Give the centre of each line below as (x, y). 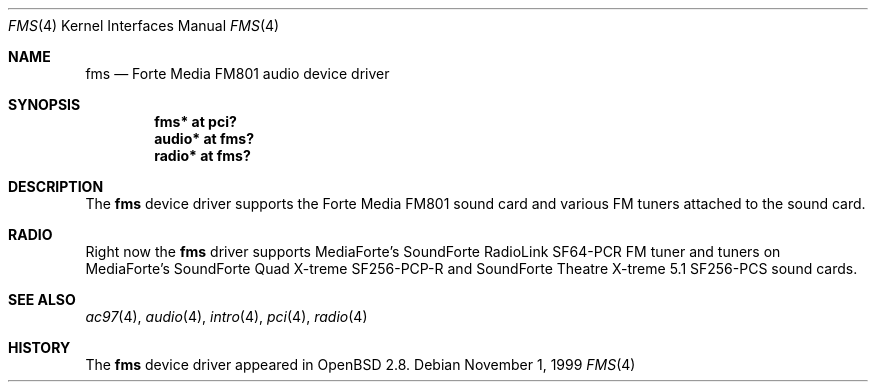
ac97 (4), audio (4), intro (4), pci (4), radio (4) (226, 316)
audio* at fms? (204, 138)
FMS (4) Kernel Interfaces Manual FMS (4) (144, 25)
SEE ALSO (42, 299)
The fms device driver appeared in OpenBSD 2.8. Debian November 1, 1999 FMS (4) (360, 364)
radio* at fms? (202, 155)
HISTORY (39, 347)
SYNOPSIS (44, 104)
